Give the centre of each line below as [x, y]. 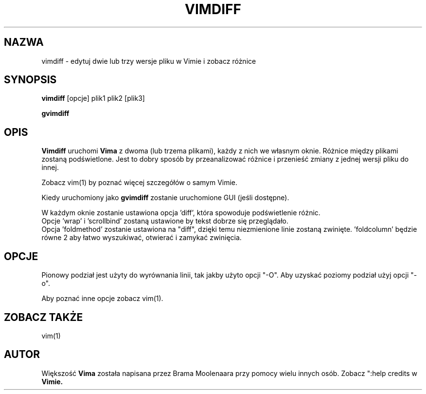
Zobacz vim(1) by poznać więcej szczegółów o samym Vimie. [140, 183]
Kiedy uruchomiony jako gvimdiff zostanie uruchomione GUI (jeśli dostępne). [165, 198]
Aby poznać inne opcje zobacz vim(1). [102, 299]
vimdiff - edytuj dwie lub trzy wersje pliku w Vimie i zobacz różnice [149, 61]
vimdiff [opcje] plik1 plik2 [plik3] [93, 98]
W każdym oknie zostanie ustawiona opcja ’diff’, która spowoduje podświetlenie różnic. [181, 213]
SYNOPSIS [30, 80]
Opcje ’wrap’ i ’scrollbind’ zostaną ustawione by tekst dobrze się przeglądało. [165, 221]
